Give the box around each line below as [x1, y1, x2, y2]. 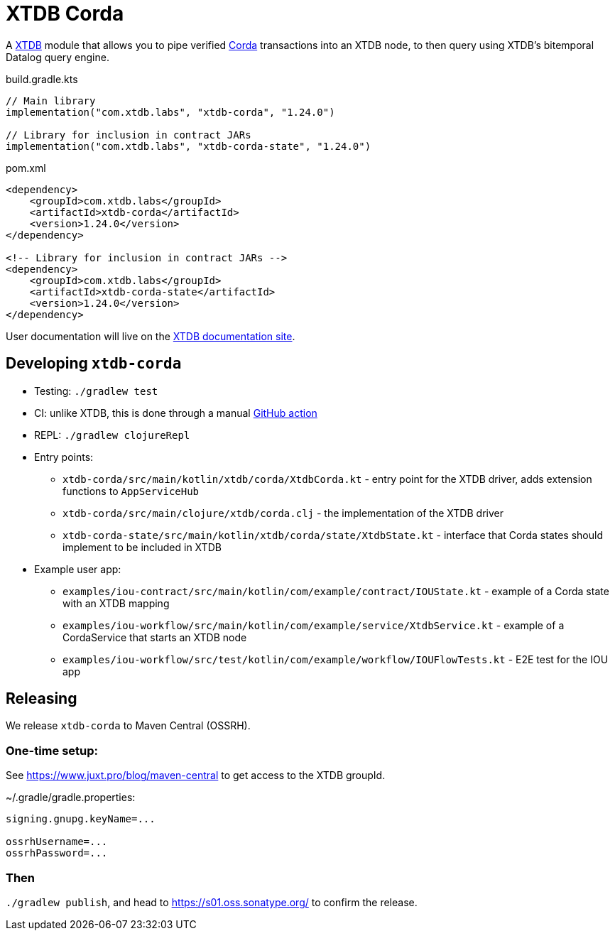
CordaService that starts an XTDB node [62, 631, 247, 643]
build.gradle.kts [6, 72, 78, 85]
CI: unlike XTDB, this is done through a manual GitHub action [34, 406, 317, 419]
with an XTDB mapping [62, 597, 170, 609]
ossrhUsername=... [6, 836, 108, 848]
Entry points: [34, 450, 94, 463]
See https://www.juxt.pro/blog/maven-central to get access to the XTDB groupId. [6, 769, 386, 782]
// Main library [6, 94, 96, 107]
